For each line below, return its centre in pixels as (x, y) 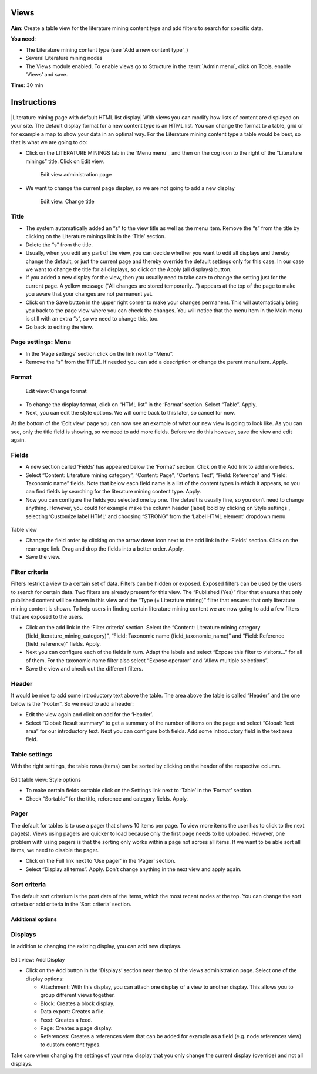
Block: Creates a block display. (77, 1003)
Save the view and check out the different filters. (84, 669)
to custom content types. (70, 1045)
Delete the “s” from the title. (59, 245)
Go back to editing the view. (59, 327)
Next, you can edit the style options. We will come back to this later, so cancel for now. (130, 412)
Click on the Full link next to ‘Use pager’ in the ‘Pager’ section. (100, 861)
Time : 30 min (27, 85)
